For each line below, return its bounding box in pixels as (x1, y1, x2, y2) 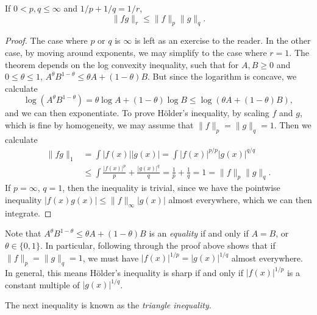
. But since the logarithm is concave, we (148, 70, 297, 83)
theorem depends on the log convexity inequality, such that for (5, 58, 239, 71)
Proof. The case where (5, 34, 88, 47)
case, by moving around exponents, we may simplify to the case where (5, 46, 267, 58)
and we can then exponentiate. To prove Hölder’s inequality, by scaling (5, 106, 269, 119)
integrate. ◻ (5, 206, 52, 219)
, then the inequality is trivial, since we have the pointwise (62, 181, 280, 194)
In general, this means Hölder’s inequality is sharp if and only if (5, 266, 243, 279)
